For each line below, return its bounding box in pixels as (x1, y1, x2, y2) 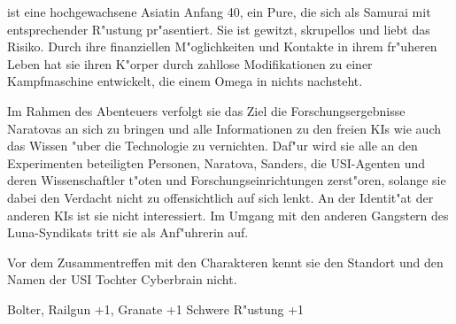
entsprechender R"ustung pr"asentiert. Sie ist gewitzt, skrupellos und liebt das (7, 19, 430, 38)
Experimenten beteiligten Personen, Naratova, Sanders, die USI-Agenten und (7, 153, 426, 172)
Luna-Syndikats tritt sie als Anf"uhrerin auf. (7, 223, 249, 242)
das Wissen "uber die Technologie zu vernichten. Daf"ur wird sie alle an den (7, 136, 418, 155)
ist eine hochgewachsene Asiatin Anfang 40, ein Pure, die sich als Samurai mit (7, 3, 431, 20)
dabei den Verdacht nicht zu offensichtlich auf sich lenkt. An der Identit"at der (7, 188, 434, 206)
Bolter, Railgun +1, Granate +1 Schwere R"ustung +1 (7, 299, 305, 318)
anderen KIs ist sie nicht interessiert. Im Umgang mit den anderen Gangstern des (7, 205, 449, 224)
